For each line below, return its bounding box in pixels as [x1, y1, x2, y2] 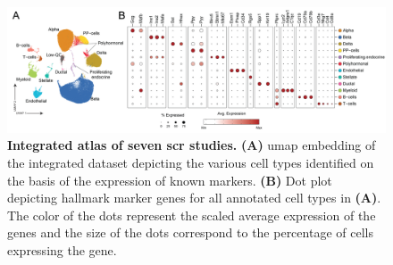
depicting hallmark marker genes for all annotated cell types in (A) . [7, 188, 381, 207]
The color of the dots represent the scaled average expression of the [7, 205, 376, 224]
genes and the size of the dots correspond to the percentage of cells [7, 223, 373, 242]
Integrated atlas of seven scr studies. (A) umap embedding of [7, 136, 376, 154]
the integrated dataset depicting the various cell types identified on [7, 153, 374, 171]
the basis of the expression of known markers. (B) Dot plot [7, 170, 332, 189]
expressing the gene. [7, 240, 117, 259]
